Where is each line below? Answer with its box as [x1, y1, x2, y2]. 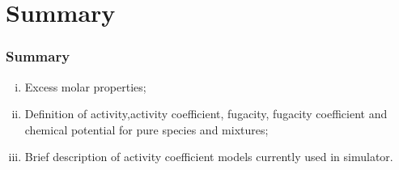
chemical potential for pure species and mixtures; [24, 121, 269, 138]
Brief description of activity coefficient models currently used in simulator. [24, 148, 393, 165]
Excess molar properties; [24, 78, 146, 95]
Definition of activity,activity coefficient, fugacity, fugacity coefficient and [24, 105, 388, 122]
